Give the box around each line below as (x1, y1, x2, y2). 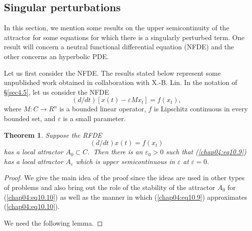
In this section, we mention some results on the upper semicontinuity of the (4, 22, 230, 33)
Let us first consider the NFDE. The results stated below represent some (4, 67, 221, 78)
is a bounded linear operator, (59, 104, 146, 114)
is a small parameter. (63, 113, 126, 123)
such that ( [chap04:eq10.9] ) (166, 147, 247, 157)
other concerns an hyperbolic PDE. (4, 51, 109, 61)
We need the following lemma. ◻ (4, 217, 103, 228)
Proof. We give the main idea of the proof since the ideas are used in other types (4, 172, 245, 183)
